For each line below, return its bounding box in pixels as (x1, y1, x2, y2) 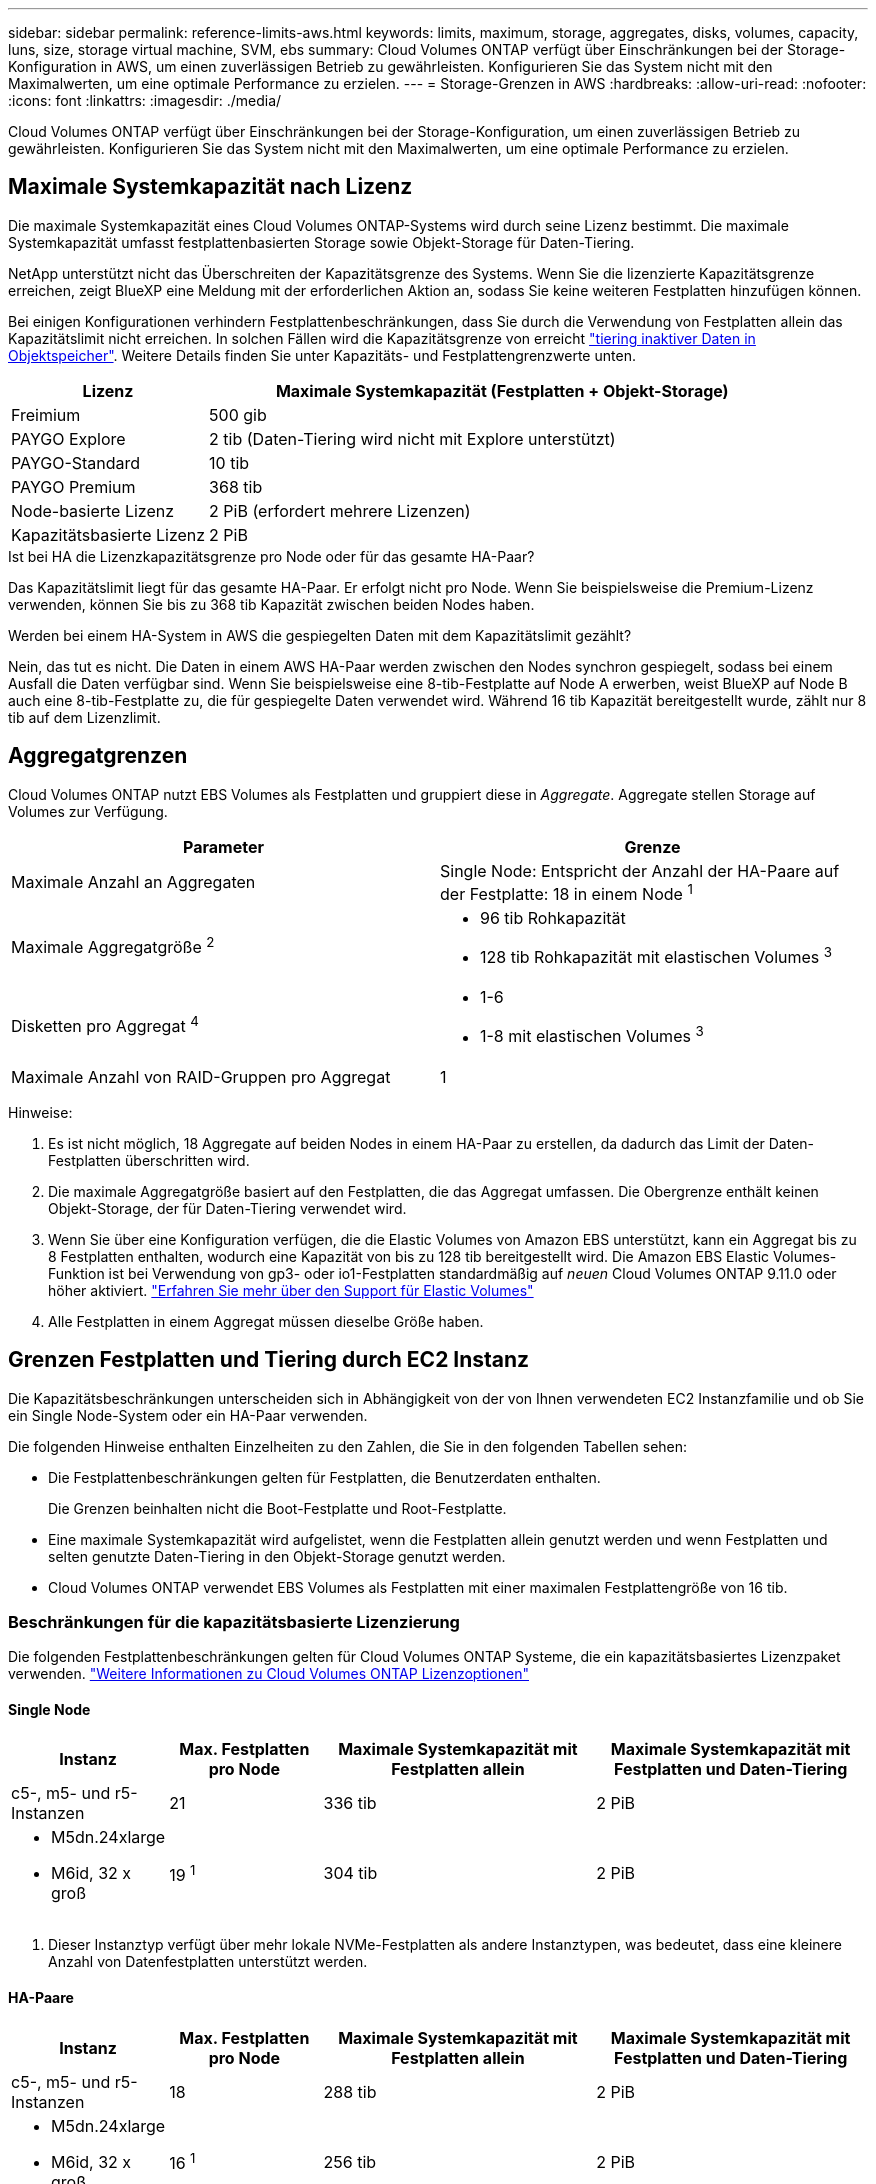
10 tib (209, 452, 250, 473)
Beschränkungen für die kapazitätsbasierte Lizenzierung (8, 1611, 460, 1632)
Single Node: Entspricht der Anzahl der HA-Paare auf (440, 860, 840, 881)
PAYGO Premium (11, 476, 136, 497)
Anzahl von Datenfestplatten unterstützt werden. (48, 1953, 368, 1971)
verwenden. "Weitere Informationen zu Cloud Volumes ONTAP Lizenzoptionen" (8, 1665, 529, 1683)
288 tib (323, 2081, 377, 2102)
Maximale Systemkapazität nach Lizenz (8, 174, 413, 200)
